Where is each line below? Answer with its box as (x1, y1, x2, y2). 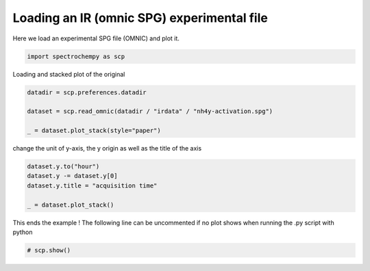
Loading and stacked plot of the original (12, 70, 125, 78)
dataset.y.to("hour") (27, 163, 100, 170)
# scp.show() (27, 246, 71, 254)
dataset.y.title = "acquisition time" (27, 181, 158, 190)
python (12, 228, 33, 236)
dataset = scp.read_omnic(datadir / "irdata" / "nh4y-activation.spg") (27, 107, 273, 116)
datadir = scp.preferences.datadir (27, 88, 147, 96)
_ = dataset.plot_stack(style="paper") (27, 127, 161, 135)
